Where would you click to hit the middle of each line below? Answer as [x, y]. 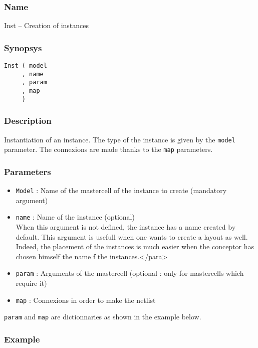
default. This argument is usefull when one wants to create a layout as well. [132, 236]
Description [28, 121]
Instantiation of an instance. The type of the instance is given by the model [120, 139]
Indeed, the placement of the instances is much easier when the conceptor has [135, 246]
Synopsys [23, 47]
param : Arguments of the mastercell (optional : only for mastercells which [130, 273]
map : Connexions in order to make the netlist [86, 300]
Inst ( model [26, 66]
